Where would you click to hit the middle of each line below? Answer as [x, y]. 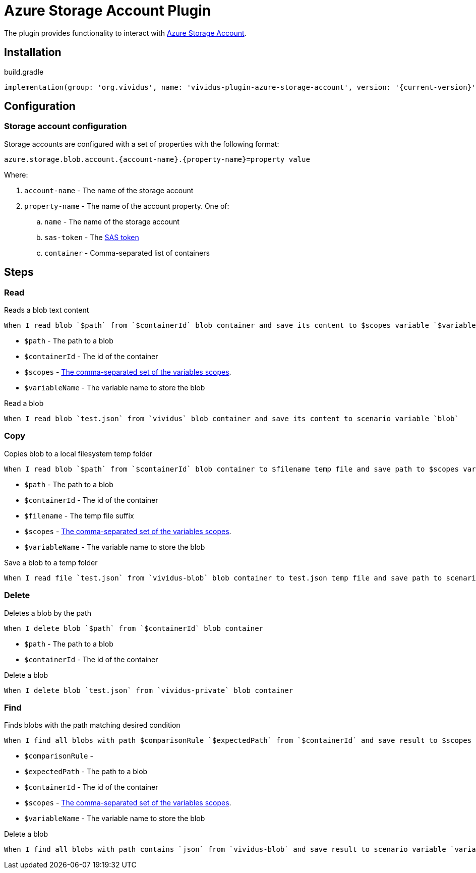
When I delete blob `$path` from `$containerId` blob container [134, 628]
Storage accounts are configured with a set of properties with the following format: [142, 144]
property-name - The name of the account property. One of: [127, 206]
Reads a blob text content [47, 310]
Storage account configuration [66, 126]
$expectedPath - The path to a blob [86, 772]
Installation [33, 52]
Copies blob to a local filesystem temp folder [78, 453]
